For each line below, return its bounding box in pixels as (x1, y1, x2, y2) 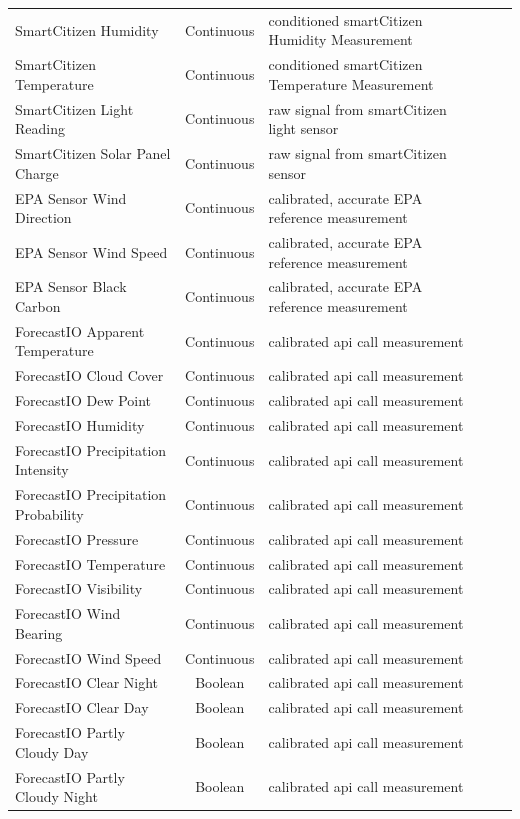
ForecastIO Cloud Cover (15, 365, 164, 386)
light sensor (268, 118, 339, 139)
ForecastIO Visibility (15, 578, 143, 599)
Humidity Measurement (268, 29, 413, 50)
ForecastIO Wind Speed (15, 647, 162, 668)
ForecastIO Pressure (15, 528, 139, 549)
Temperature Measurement (268, 73, 434, 94)
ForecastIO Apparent (15, 320, 145, 341)
